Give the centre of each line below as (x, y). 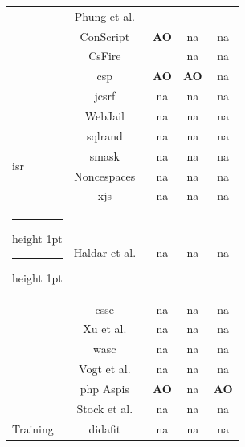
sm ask (104, 155)
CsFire (105, 56)
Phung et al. (104, 16)
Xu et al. (105, 329)
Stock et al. (105, 408)
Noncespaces (105, 175)
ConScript (105, 36)
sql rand (104, 135)
